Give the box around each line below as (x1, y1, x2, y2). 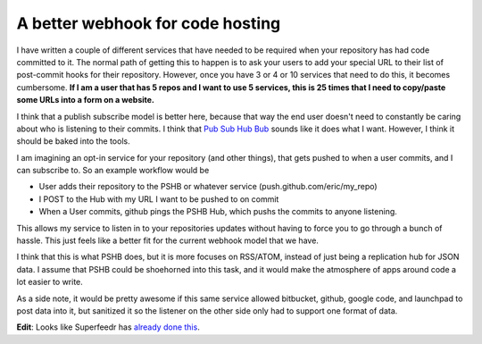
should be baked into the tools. (16, 136, 130, 147)
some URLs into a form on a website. (16, 95, 155, 105)
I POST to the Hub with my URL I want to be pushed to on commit (38, 193, 279, 205)
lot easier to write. (16, 277, 84, 288)
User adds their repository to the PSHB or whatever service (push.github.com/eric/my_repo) (38, 181, 378, 192)
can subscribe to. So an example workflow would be (16, 165, 210, 176)
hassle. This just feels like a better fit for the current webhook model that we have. (16, 235, 319, 246)
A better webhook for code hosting (16, 13, 281, 33)
